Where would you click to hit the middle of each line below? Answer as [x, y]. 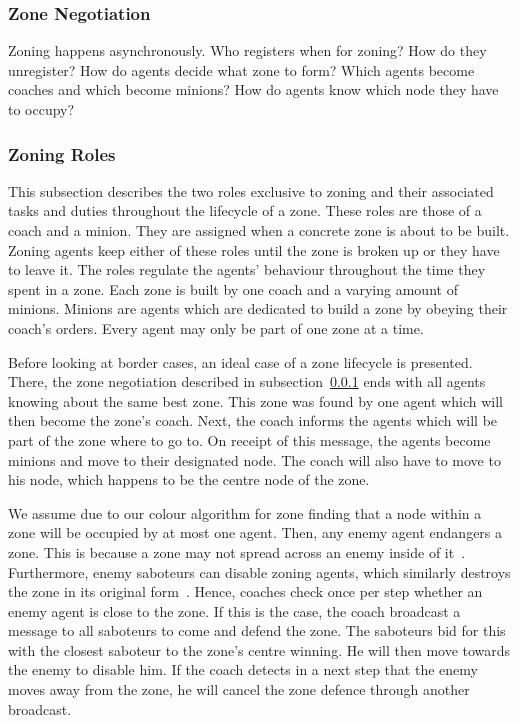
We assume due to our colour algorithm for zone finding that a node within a [245, 512]
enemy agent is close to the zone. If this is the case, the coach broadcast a [234, 610]
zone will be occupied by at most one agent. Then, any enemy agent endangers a [255, 532]
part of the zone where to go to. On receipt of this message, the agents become [249, 439]
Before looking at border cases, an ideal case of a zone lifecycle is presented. [240, 361]
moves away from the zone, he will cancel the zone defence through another [239, 689]
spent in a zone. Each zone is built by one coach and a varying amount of [233, 288]
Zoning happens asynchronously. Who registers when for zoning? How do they [247, 50]
